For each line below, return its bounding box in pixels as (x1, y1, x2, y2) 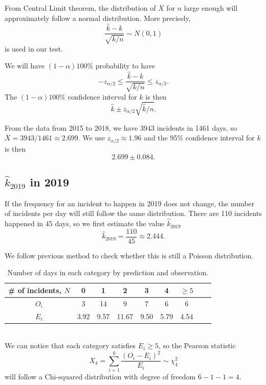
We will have (5, 60, 45, 71)
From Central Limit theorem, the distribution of (5, 3, 156, 13)
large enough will (184, 3, 238, 13)
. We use (78, 132, 105, 143)
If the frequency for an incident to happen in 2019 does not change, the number (5, 198, 255, 208)
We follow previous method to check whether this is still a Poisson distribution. (5, 250, 254, 260)
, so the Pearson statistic (158, 340, 236, 351)
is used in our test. (5, 43, 63, 54)
